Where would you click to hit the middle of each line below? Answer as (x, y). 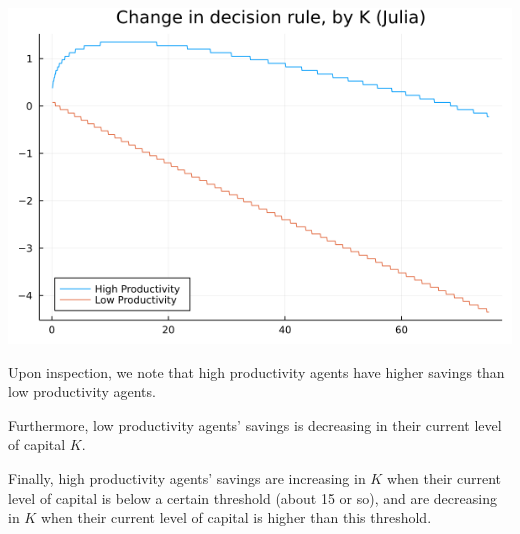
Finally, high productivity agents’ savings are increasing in (187, 477)
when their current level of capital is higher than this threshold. (236, 517)
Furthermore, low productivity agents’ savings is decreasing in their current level (255, 424)
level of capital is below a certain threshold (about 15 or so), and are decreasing (252, 497)
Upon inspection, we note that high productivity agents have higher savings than (256, 371)
